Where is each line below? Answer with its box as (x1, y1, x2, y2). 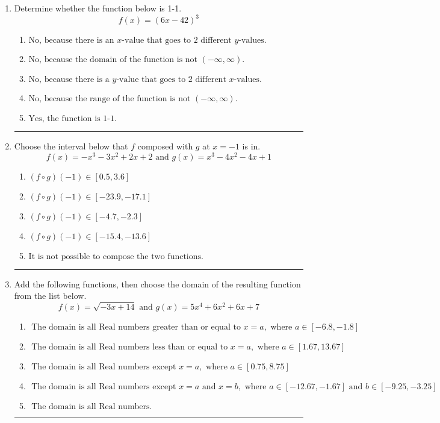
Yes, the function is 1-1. (28, 114, 117, 124)
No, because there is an (28, 36, 114, 45)
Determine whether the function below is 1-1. (14, 2, 182, 14)
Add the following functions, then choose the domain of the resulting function (14, 277, 301, 290)
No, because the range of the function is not (28, 95, 191, 104)
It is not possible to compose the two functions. (28, 252, 203, 261)
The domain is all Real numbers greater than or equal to (31, 323, 241, 332)
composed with (137, 140, 193, 152)
